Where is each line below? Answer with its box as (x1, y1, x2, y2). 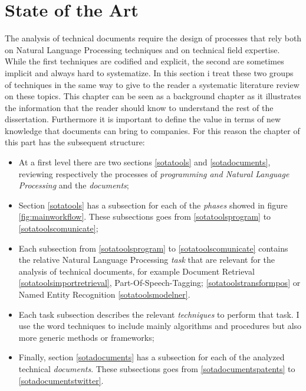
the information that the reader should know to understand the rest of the (5, 101, 274, 113)
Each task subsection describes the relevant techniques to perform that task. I (18, 308, 300, 320)
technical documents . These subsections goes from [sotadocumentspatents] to (18, 362, 295, 374)
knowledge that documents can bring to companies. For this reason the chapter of (5, 124, 300, 136)
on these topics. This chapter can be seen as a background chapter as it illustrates (5, 90, 301, 102)
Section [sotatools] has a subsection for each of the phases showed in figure (18, 198, 288, 211)
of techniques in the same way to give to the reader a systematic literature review (5, 78, 300, 90)
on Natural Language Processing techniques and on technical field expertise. (5, 43, 280, 56)
